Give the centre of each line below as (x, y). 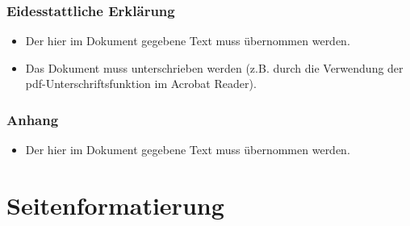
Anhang (33, 119)
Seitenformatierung (115, 205)
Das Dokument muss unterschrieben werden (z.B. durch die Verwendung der (214, 67)
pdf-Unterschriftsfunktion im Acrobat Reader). (141, 84)
